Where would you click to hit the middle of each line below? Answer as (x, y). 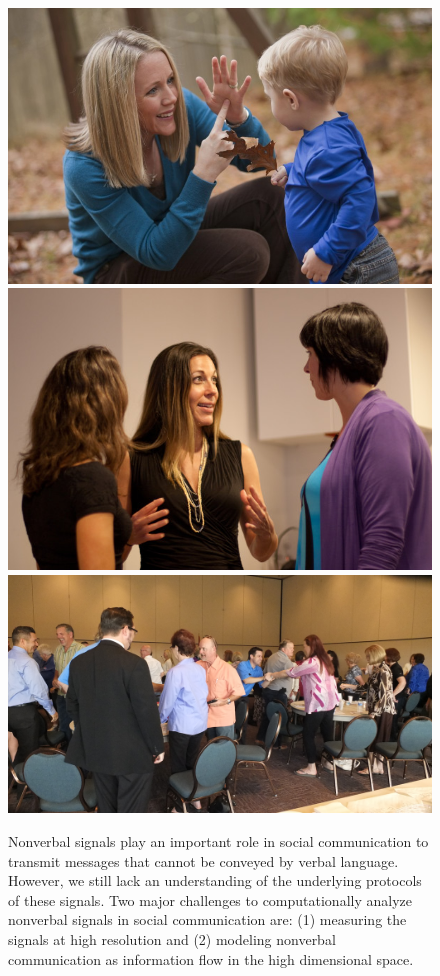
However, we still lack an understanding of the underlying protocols (215, 880)
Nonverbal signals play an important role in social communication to (218, 841)
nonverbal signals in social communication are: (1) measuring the (207, 919)
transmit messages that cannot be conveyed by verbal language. (203, 860)
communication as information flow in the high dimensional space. (211, 958)
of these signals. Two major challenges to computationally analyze (210, 899)
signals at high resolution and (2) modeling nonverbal (172, 939)
